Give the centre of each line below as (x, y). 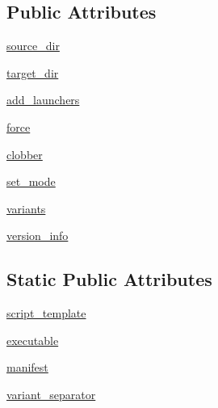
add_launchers (43, 100)
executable (33, 340)
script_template (46, 313)
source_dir (33, 46)
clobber (25, 154)
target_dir (33, 72)
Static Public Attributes (109, 279)
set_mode (31, 181)
